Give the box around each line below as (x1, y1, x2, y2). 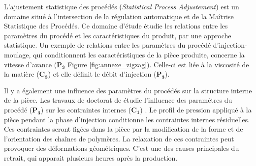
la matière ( (4, 69, 39, 79)
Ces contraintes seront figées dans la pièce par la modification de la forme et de (4, 124, 243, 134)
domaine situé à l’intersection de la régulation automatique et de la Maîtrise (4, 11, 234, 21)
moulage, (4, 49, 31, 59)
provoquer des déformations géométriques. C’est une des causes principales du (4, 143, 239, 153)
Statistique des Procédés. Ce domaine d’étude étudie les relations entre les (4, 21, 228, 31)
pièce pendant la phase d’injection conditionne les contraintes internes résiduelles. (4, 114, 250, 124)
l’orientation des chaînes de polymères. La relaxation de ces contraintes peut (4, 133, 234, 143)
